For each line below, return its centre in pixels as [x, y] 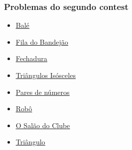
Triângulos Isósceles [46, 75]
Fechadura [31, 58]
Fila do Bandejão [42, 41]
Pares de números [43, 92]
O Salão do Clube [43, 125]
